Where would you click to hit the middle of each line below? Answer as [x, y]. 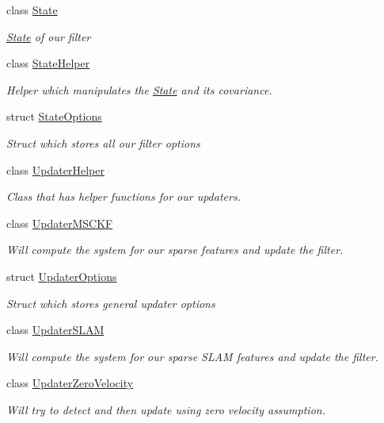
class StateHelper [48, 63]
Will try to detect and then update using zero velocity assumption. [166, 409]
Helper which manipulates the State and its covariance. [139, 89]
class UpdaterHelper [55, 169]
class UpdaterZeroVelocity [70, 383]
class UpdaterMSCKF [60, 223]
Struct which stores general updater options [111, 303]
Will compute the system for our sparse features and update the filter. [175, 250]
